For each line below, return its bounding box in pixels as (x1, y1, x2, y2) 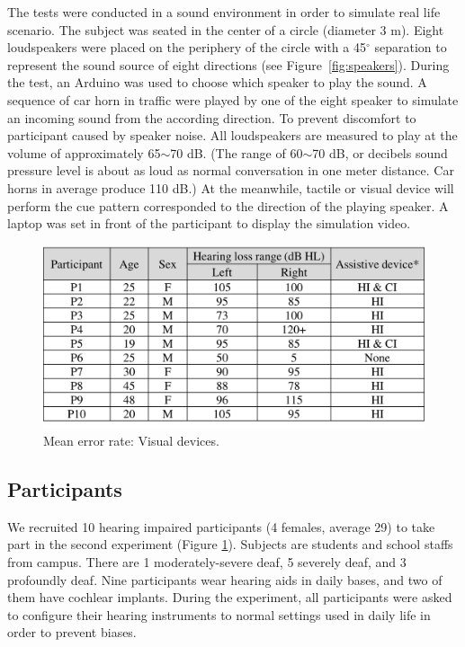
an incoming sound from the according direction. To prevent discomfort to (7, 108, 416, 127)
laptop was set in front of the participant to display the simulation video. (7, 214, 411, 233)
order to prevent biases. (7, 623, 137, 642)
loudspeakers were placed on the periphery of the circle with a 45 (7, 38, 366, 57)
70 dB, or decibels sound (312, 143, 448, 162)
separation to (374, 38, 447, 57)
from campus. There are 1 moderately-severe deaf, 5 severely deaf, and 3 (7, 553, 407, 572)
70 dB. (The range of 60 (170, 143, 303, 162)
